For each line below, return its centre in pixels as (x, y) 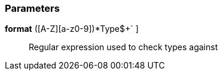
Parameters (32, 8)
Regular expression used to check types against (123, 47)
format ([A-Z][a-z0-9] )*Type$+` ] (72, 29)
